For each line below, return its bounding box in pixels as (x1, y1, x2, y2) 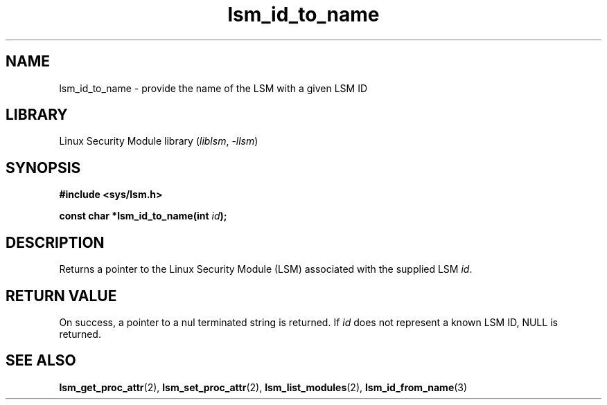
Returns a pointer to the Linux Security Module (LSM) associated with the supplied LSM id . (59, 263, 473, 276)
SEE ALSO (6, 352, 76, 370)
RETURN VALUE (6, 287, 117, 305)
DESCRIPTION (6, 233, 105, 251)
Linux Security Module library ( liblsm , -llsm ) (59, 135, 258, 147)
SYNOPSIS (6, 159, 81, 177)
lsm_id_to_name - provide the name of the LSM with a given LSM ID (59, 82, 368, 94)
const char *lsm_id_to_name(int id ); (59, 210, 227, 222)
